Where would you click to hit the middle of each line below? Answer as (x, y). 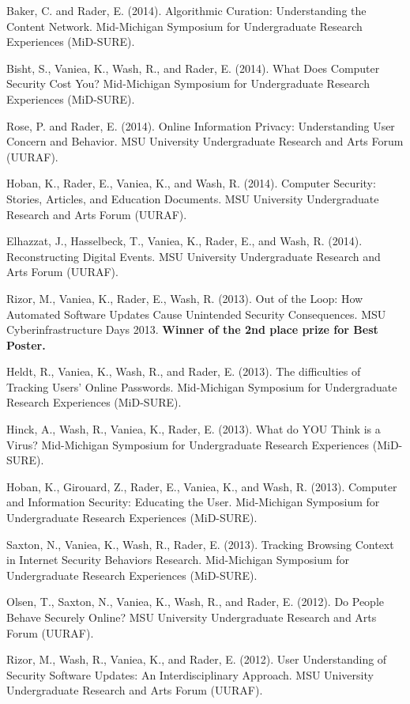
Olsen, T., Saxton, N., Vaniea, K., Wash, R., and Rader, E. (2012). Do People (195, 602)
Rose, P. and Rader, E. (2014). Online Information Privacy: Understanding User (201, 125)
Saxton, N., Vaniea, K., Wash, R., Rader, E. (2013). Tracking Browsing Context (200, 544)
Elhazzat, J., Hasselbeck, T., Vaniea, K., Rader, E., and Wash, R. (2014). (184, 241)
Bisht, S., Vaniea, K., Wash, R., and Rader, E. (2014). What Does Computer (193, 68)
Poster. (26, 344)
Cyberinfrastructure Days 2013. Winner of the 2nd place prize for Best (192, 329)
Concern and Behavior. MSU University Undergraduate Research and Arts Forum (205, 141)
